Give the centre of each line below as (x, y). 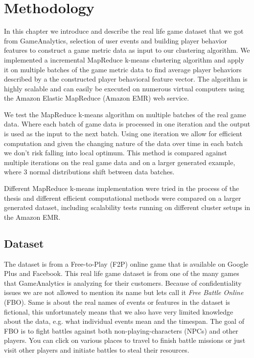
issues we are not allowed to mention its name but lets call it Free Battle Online (124, 292)
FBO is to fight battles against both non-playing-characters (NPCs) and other (121, 330)
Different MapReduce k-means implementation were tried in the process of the (122, 188)
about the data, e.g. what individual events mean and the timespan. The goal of (124, 321)
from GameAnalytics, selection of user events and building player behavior (115, 40)
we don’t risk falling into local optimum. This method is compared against (115, 153)
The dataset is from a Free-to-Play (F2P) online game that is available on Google (126, 263)
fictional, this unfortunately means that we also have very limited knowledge (119, 311)
